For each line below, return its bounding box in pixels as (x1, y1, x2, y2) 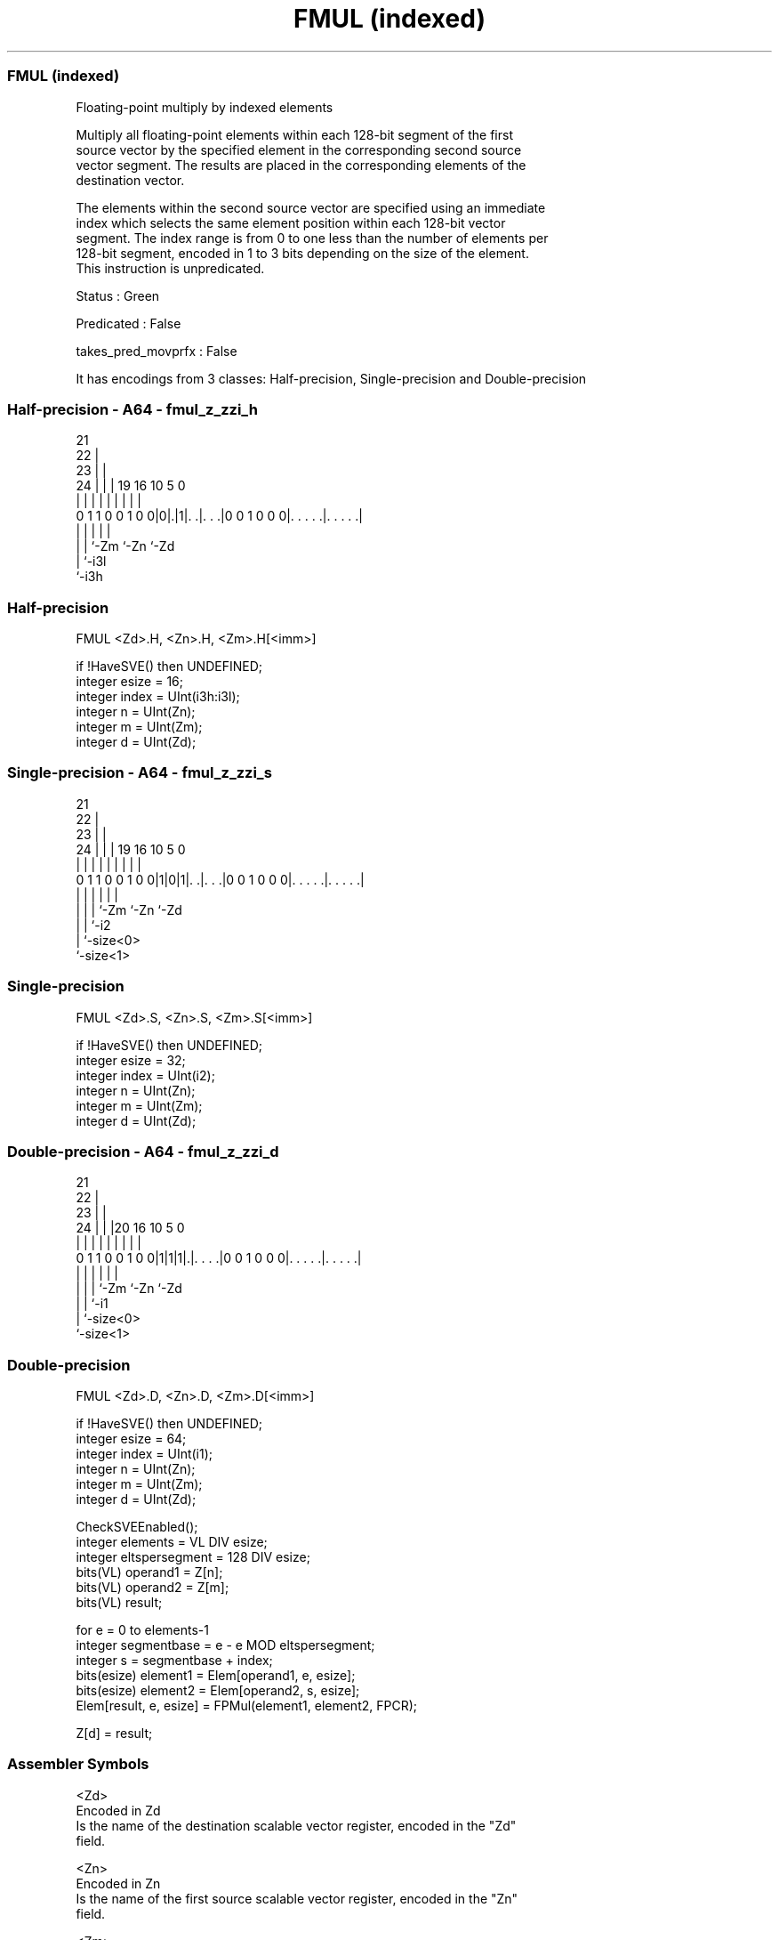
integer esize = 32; (76, 1052, 186, 1068)
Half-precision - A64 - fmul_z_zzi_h (7, 400, 258, 418)
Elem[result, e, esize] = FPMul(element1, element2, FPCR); (76, 1698, 417, 1713)
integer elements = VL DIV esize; (76, 1534, 268, 1549)
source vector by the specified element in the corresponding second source (76, 141, 522, 158)
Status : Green (76, 287, 160, 303)
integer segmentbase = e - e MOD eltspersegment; (76, 1637, 375, 1653)
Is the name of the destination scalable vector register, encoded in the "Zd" (76, 1817, 517, 1833)
